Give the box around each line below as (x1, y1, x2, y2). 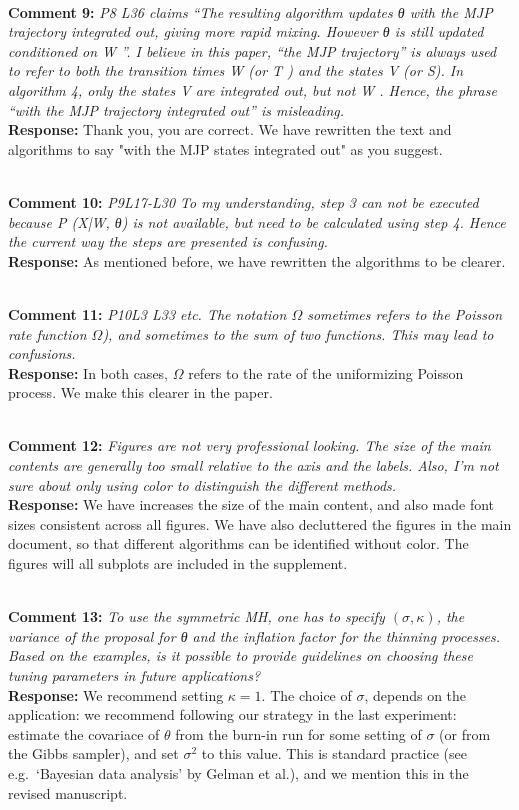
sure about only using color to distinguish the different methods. (8, 474, 397, 495)
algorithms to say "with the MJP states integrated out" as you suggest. (8, 138, 443, 159)
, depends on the (364, 684, 467, 705)
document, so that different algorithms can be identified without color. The (8, 533, 469, 554)
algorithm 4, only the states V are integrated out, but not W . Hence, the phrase (8, 79, 497, 100)
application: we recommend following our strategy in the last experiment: (8, 704, 457, 725)
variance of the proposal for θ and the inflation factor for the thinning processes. (8, 625, 501, 646)
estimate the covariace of (8, 723, 160, 744)
